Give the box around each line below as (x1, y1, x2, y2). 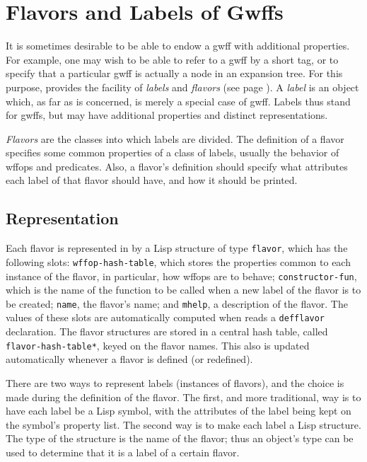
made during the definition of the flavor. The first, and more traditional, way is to (6, 389, 361, 404)
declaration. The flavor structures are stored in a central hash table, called (6, 324, 328, 339)
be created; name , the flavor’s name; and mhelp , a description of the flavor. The (6, 296, 348, 311)
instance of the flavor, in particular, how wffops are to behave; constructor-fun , (6, 268, 357, 283)
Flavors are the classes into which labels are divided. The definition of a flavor (6, 131, 344, 146)
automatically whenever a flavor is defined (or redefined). (6, 352, 253, 366)
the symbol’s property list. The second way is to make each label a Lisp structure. (6, 417, 361, 432)
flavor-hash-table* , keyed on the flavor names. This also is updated (6, 337, 310, 352)
